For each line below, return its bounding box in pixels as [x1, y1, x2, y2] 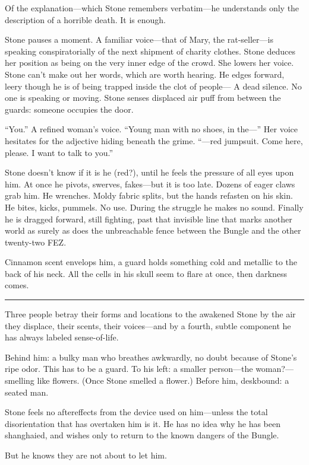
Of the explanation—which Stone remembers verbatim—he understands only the [5, 2, 299, 14]
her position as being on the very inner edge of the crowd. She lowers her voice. [5, 56, 294, 69]
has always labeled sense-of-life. [5, 331, 119, 343]
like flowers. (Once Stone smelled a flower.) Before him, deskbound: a [37, 374, 289, 387]
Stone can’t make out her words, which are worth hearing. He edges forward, [5, 68, 285, 80]
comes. [5, 279, 29, 291]
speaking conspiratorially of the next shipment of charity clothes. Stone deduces [5, 44, 295, 57]
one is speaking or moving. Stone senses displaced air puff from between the [5, 91, 281, 104]
